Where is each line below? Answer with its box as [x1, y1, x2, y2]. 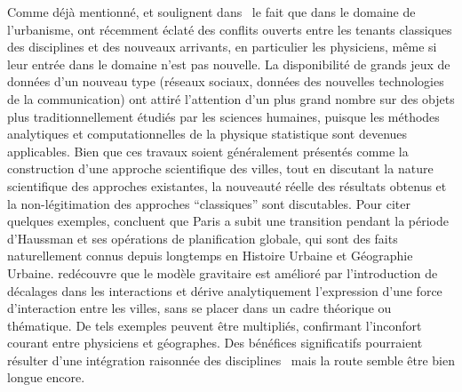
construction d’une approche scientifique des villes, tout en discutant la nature [7, 159, 434, 178]
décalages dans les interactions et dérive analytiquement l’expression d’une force [7, 281, 442, 300]
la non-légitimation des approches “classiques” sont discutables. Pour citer [7, 194, 410, 212]
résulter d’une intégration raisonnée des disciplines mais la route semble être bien [7, 350, 455, 369]
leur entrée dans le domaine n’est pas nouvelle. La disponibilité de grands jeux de [7, 54, 450, 73]
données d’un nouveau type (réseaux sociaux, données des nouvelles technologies [7, 72, 444, 91]
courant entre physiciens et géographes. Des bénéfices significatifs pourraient [7, 333, 423, 352]
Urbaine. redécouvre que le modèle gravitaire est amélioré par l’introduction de [7, 263, 438, 282]
